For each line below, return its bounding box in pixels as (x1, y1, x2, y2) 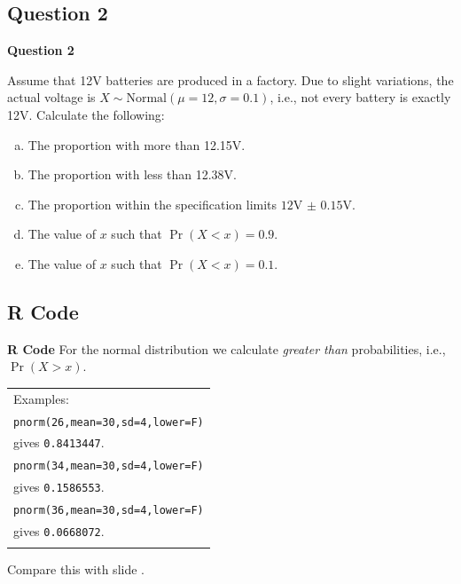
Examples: (13, 389, 69, 407)
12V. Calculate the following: (7, 105, 165, 123)
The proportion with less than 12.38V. (27, 165, 237, 184)
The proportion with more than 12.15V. (27, 135, 246, 154)
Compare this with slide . (7, 560, 145, 579)
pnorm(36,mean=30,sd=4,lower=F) (13, 504, 204, 517)
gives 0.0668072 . (13, 522, 105, 541)
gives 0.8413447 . (13, 433, 105, 452)
